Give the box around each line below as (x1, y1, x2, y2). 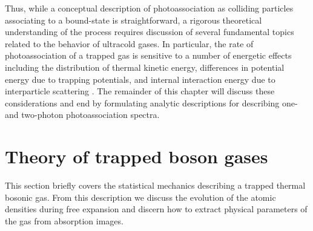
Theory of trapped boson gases (5, 144, 268, 169)
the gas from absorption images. (5, 214, 124, 227)
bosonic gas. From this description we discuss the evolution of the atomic (5, 190, 276, 203)
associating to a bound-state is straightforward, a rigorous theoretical (5, 13, 262, 26)
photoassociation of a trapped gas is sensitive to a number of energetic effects (5, 49, 292, 62)
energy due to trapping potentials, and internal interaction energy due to (5, 73, 275, 85)
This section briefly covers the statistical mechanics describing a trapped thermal (5, 179, 306, 192)
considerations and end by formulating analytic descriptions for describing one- (5, 96, 298, 109)
